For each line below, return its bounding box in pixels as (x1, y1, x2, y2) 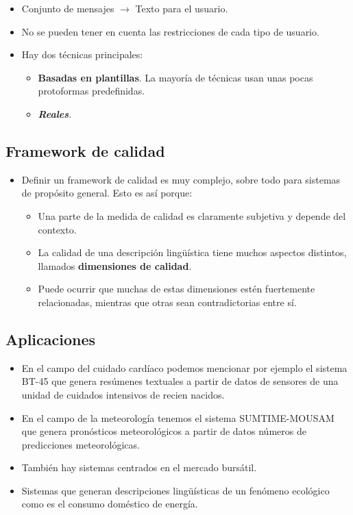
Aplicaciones (5, 328, 96, 349)
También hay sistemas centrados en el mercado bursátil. (21, 460, 257, 475)
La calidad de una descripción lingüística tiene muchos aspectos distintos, (38, 245, 347, 260)
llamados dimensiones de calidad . (38, 258, 192, 273)
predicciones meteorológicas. (21, 437, 140, 451)
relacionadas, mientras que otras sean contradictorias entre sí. (38, 294, 297, 309)
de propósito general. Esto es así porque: (21, 186, 193, 200)
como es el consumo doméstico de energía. (21, 497, 198, 511)
